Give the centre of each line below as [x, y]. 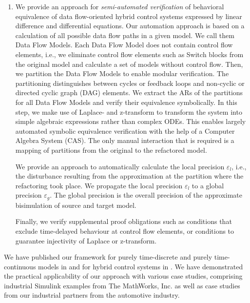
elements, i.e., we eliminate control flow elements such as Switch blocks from [129, 54]
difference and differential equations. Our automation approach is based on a [130, 26]
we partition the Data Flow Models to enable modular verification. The [122, 73]
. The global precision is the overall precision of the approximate [146, 195]
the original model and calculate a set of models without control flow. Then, [129, 64]
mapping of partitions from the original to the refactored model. [111, 150]
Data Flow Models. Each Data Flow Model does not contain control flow [124, 45]
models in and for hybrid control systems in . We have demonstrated [141, 266]
